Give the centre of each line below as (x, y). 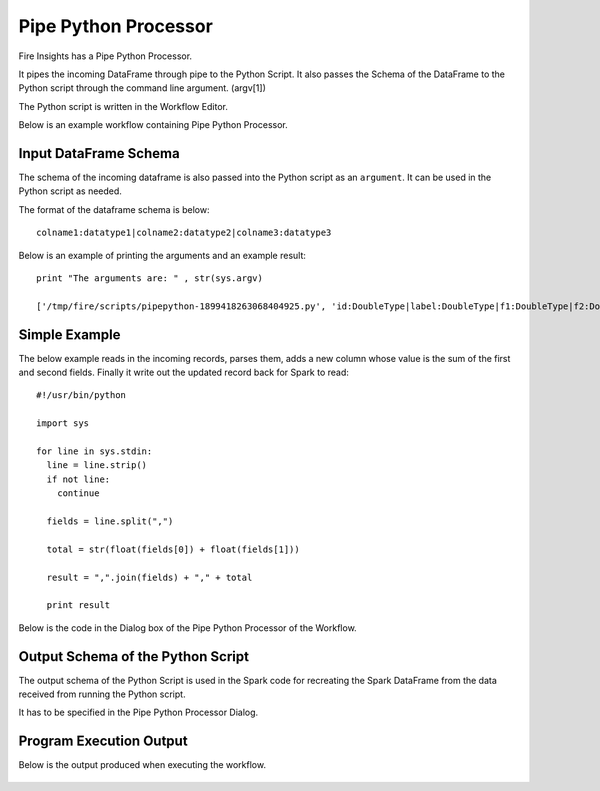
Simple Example (69, 334)
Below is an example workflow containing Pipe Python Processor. (153, 125)
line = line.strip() (97, 465)
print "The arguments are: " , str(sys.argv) (150, 278)
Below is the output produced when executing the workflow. (142, 765)
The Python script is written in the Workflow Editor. (123, 106)
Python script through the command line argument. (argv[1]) (142, 88)
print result (78, 605)
